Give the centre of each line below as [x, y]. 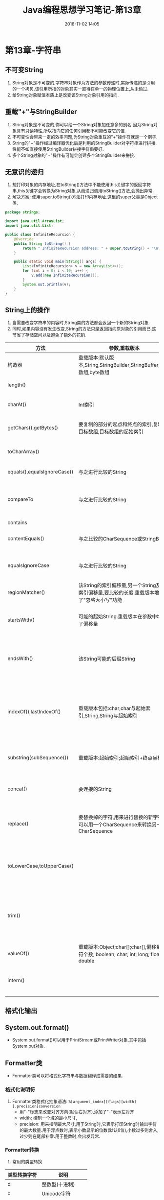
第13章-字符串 [33, 50]
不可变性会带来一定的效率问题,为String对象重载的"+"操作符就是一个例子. [85, 137]
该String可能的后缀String [107, 659]
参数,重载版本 [124, 348]
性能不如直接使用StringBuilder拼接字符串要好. [58, 149]
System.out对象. [29, 1046]
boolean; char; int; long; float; [129, 954]
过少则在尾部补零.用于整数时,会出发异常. [60, 1136]
